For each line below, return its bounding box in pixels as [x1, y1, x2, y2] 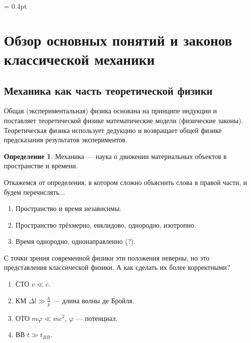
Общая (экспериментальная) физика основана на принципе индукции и [4, 106, 217, 116]
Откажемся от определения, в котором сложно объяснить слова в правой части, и [4, 177, 247, 187]
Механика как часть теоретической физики [4, 82, 213, 98]
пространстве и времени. [4, 160, 78, 171]
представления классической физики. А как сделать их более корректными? [4, 262, 230, 272]
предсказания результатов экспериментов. [4, 134, 127, 145]
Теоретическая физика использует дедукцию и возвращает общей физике [4, 125, 222, 135]
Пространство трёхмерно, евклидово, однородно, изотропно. [15, 219, 196, 230]
